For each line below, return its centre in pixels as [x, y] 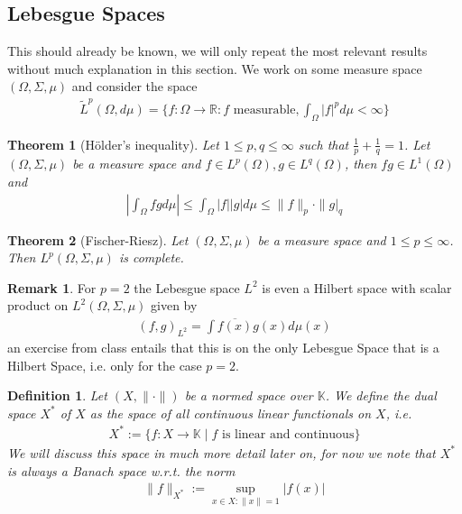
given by [174, 305]
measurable [264, 110]
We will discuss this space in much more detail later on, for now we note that [222, 452]
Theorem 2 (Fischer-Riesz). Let [98, 239]
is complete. [151, 257]
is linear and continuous [288, 434]
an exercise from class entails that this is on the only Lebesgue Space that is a [223, 347]
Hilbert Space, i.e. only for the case [105, 365]
